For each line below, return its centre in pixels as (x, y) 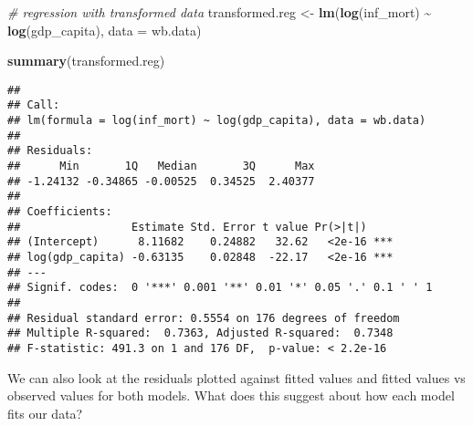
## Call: (34, 105)
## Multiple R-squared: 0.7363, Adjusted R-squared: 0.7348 (200, 333)
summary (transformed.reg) (86, 61)
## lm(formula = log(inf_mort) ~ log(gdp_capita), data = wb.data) (217, 121)
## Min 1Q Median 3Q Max (161, 166)
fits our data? (45, 413)
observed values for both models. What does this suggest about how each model (231, 395)
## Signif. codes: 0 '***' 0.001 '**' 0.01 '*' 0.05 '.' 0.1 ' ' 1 (220, 288)
